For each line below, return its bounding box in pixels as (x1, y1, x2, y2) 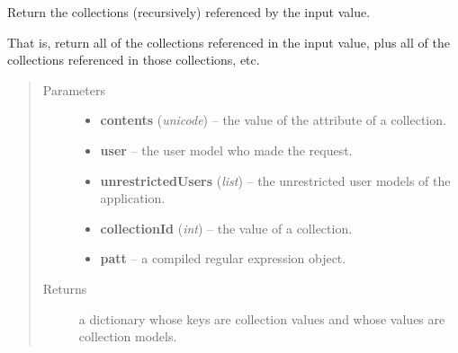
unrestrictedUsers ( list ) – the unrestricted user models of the (100, 171, 451, 190)
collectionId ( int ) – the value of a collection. (100, 218, 353, 237)
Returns (42, 278, 87, 297)
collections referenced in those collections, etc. (7, 50, 260, 69)
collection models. (78, 327, 177, 346)
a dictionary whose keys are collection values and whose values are (78, 309, 445, 328)
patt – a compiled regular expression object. (100, 249, 346, 268)
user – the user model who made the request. (100, 140, 353, 159)
